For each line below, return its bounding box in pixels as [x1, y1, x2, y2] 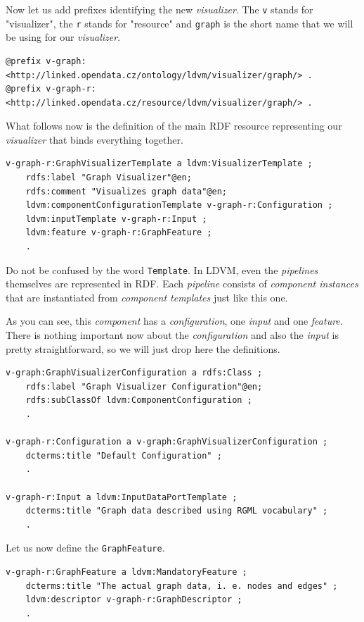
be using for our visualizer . [6, 30, 121, 44]
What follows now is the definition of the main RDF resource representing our [6, 118, 342, 133]
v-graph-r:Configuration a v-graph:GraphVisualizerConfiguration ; [6, 437, 328, 447]
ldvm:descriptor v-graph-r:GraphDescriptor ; [25, 595, 242, 605]
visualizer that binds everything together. [6, 132, 183, 147]
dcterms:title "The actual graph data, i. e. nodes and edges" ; [25, 580, 338, 591]
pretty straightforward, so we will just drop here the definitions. [6, 341, 280, 356]
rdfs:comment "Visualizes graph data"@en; [25, 186, 227, 197]
